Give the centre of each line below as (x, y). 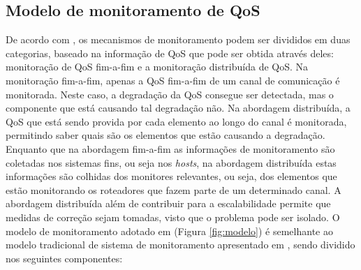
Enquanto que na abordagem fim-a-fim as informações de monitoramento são (170, 148)
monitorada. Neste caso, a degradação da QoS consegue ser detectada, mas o (170, 94)
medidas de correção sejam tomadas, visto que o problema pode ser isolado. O (173, 217)
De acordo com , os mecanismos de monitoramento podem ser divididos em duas (178, 39)
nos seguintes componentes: (64, 258)
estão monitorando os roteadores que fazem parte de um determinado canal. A (174, 189)
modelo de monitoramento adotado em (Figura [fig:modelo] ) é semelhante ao (169, 231)
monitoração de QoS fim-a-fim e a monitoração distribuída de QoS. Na (157, 67)
